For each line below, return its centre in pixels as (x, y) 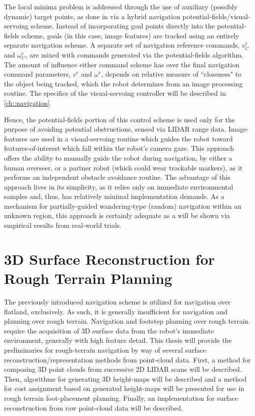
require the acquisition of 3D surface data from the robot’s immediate (109, 330)
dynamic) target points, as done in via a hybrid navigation (92, 16)
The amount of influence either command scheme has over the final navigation (122, 64)
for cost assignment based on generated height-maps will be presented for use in (124, 388)
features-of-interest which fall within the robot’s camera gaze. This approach (119, 148)
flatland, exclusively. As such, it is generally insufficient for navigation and (116, 311)
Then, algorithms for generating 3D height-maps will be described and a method (125, 378)
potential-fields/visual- (216, 16)
